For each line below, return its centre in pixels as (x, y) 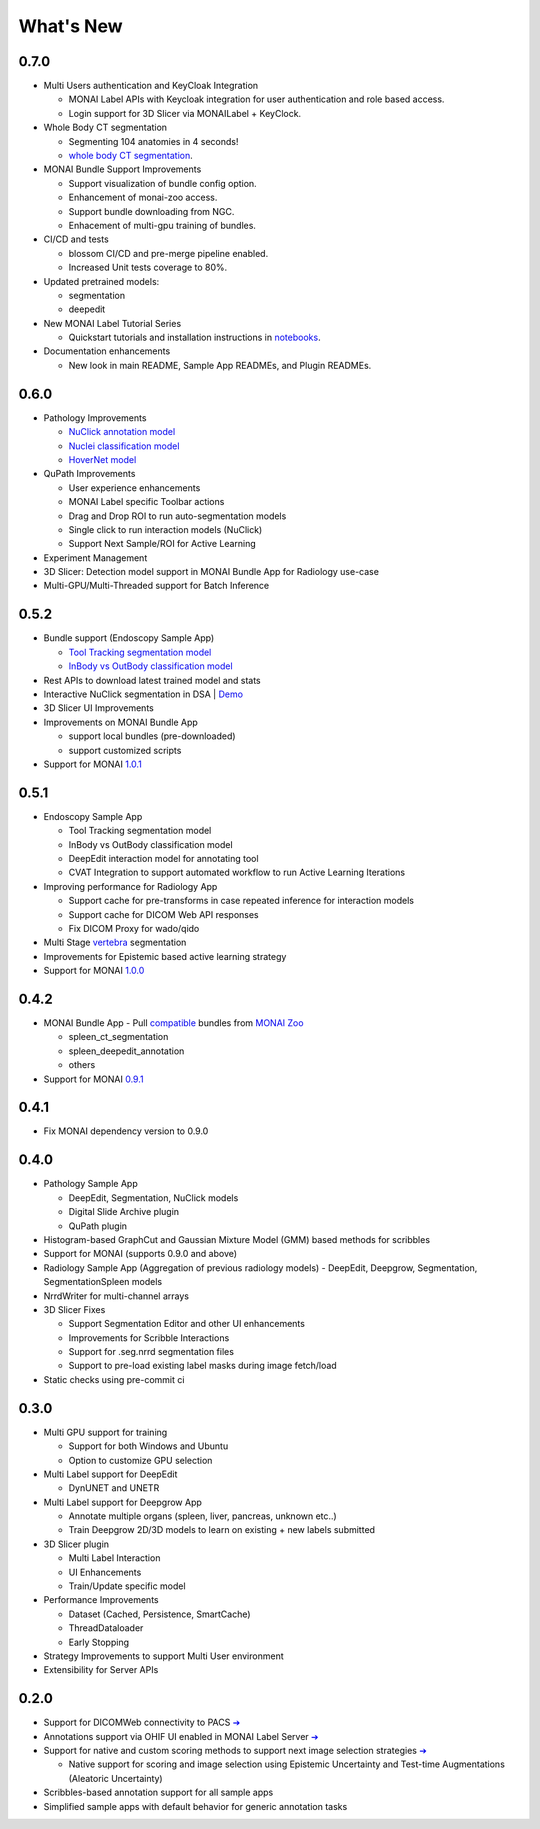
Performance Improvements (101, 1600)
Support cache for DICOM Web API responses (163, 914)
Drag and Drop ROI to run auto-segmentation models (177, 516)
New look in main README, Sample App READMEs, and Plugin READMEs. (220, 365)
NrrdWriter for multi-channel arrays (116, 1296)
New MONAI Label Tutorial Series (112, 323)
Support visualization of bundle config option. (162, 183)
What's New (71, 26)
